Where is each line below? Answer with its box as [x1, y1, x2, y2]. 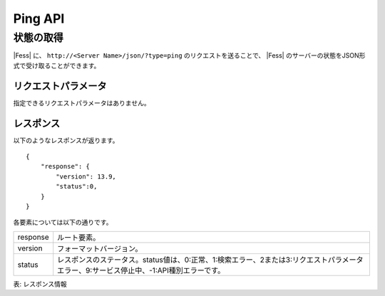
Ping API [13, 11, 65, 26]
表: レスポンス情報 [13, 280, 67, 288]
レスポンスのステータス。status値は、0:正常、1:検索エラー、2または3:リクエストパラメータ [57, 255, 364, 265]
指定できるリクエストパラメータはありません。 [13, 98, 150, 107]
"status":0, [56, 182, 98, 191]
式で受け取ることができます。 [13, 61, 101, 70]
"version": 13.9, [56, 172, 117, 181]
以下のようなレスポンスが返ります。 [13, 136, 119, 144]
